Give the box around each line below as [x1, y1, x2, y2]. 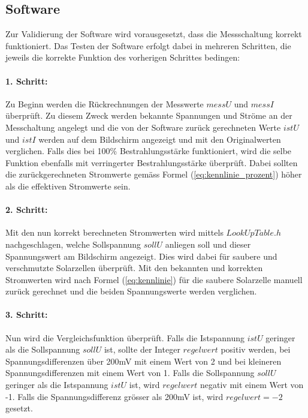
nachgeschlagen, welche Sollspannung [5, 237, 141, 250]
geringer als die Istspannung [5, 378, 108, 391]
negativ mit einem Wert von [200, 378, 304, 391]
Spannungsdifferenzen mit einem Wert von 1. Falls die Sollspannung [5, 366, 255, 379]
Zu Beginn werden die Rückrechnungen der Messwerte [5, 97, 204, 110]
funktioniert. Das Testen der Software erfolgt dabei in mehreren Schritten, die [5, 39, 291, 52]
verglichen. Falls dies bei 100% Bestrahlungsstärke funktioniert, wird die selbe [5, 145, 292, 157]
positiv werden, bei [221, 343, 291, 356]
